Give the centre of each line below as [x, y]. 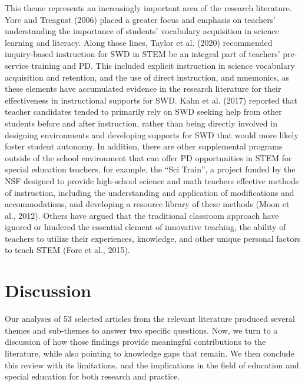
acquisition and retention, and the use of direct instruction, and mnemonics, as [147, 77]
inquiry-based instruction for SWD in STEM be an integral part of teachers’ [142, 54]
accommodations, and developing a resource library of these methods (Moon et [147, 204]
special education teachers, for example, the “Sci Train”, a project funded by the [150, 169]
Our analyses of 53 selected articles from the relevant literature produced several [150, 319]
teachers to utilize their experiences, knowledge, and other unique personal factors [153, 238]
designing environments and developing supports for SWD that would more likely [152, 134]
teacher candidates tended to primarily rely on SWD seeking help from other [143, 112]
